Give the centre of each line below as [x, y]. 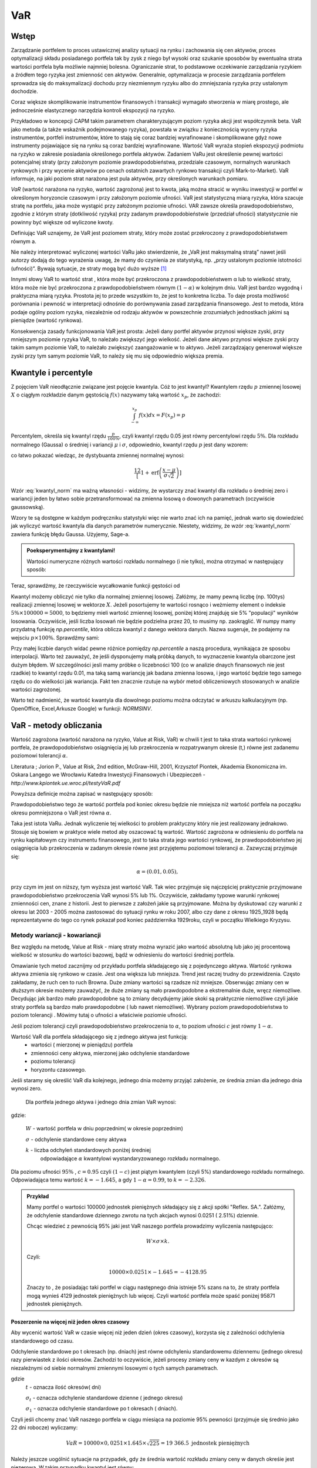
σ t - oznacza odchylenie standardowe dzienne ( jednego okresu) [104, 1399]
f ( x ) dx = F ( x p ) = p [162, 416]
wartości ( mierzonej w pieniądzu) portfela [82, 1045]
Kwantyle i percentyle [52, 373]
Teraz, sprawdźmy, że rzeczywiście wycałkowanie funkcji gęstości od [95, 586]
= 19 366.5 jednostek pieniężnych [205, 1443]
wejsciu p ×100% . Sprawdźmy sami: [55, 638]
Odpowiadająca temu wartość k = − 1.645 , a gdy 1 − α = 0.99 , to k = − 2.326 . [109, 1180]
